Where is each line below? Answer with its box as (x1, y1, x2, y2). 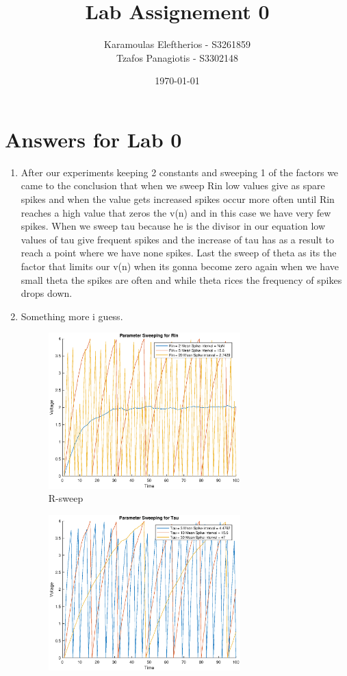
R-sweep (48, 491, 83, 505)
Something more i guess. (21, 309, 123, 323)
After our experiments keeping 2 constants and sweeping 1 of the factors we (21, 165, 339, 179)
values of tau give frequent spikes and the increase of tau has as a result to (21, 232, 334, 246)
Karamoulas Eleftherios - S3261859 (104, 37, 250, 51)
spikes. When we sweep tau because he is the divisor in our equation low (21, 219, 326, 233)
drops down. (21, 286, 73, 300)
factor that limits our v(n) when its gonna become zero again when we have (21, 259, 339, 273)
